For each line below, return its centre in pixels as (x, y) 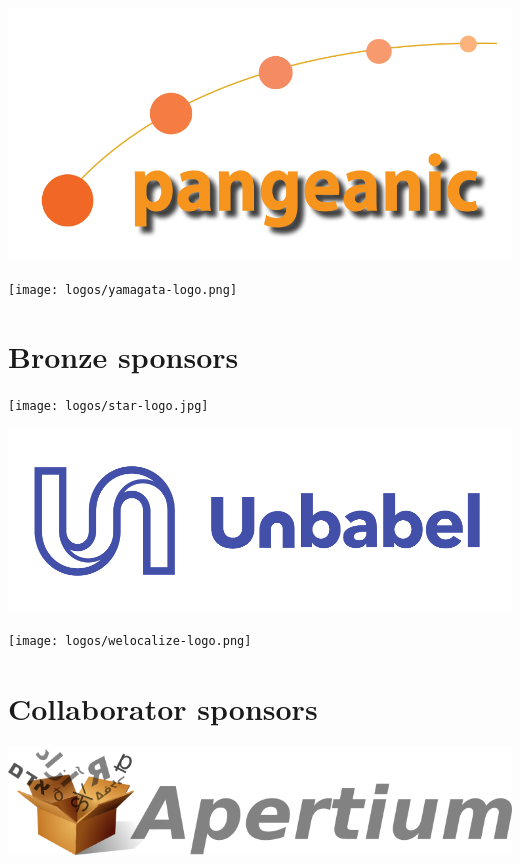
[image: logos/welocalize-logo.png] (130, 641)
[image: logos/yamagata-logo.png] (123, 289)
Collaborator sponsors (163, 708)
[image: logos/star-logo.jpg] (108, 406)
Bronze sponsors (123, 356)
